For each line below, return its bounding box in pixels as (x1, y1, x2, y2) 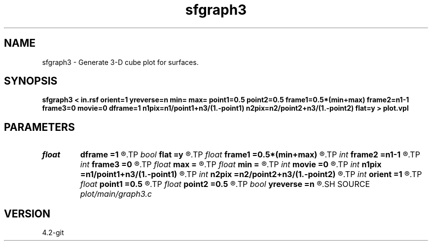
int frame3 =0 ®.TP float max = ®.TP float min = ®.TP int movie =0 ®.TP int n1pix (80, 159, 382, 170)
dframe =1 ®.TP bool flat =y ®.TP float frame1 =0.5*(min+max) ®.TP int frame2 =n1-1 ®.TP (80, 150, 420, 160)
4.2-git (42, 228, 64, 237)
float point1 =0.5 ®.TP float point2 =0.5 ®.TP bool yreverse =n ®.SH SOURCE (80, 179, 370, 189)
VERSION (4, 207, 51, 220)
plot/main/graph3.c (80, 189, 152, 199)
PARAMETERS (4, 121, 75, 133)
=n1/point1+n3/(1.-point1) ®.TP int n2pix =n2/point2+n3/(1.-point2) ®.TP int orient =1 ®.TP (80, 169, 422, 180)
